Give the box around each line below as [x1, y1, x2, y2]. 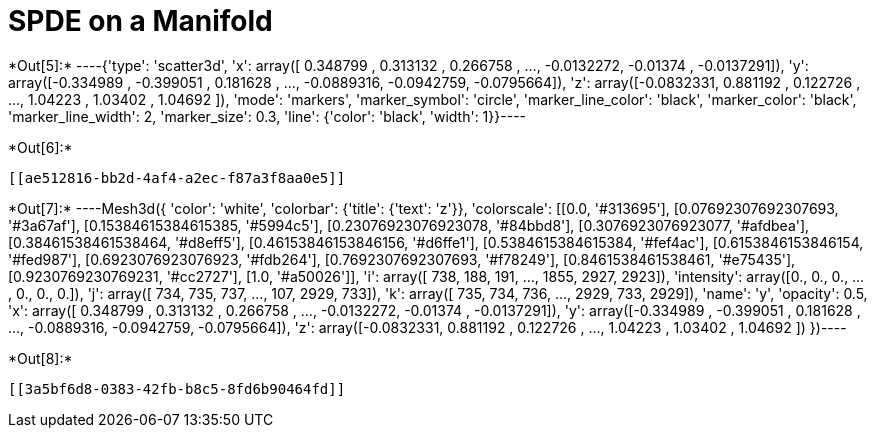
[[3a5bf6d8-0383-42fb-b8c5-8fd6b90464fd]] [8, 380, 346, 397]
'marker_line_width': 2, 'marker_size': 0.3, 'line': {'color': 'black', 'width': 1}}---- [8, 107, 527, 125]
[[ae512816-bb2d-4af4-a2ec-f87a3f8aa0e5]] [8, 169, 346, 186]
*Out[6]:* [8, 138, 73, 156]
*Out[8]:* [8, 349, 73, 367]
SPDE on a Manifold [8, 4, 273, 38]
